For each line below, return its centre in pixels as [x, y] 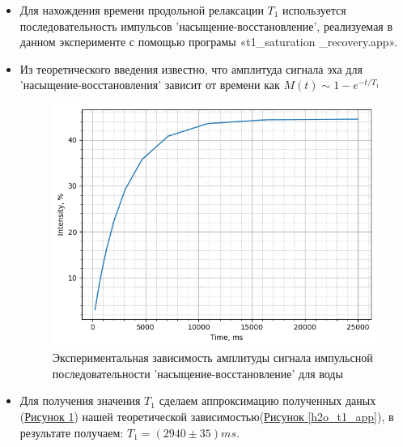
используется [314, 10]
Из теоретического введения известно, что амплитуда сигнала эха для [191, 68]
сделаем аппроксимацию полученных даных [267, 400]
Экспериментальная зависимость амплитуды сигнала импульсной [212, 358]
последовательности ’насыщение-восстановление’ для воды [197, 373]
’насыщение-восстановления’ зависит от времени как [150, 85]
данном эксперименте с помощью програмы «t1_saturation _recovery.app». [209, 42]
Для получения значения [80, 400]
